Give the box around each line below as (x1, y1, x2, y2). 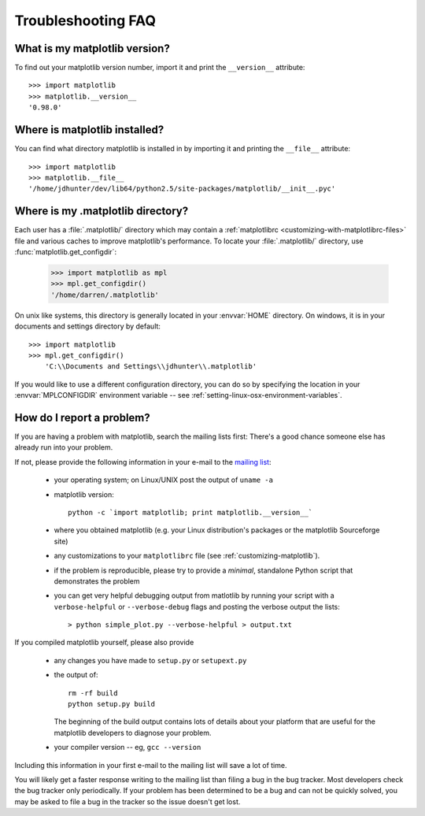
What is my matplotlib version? (14, 42, 171, 55)
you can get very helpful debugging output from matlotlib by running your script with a (54, 591, 334, 600)
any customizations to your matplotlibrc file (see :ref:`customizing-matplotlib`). (54, 551, 320, 561)
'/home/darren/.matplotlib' (50, 290, 159, 299)
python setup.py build (68, 699, 156, 709)
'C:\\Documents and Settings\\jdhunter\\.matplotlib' (44, 362, 257, 371)
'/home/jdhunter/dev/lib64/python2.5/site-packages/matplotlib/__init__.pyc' (28, 184, 336, 193)
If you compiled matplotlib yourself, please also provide (14, 638, 194, 647)
